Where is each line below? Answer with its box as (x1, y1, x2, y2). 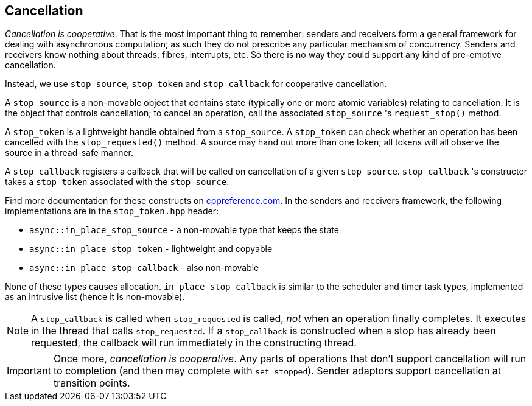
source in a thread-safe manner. (5, 147, 134, 158)
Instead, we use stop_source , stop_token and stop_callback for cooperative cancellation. (5, 79, 387, 89)
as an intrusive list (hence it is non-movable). (5, 292, 185, 303)
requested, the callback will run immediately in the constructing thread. (31, 337, 357, 349)
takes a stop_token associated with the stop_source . (5, 177, 229, 187)
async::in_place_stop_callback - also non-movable (29, 262, 259, 273)
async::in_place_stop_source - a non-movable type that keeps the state (29, 225, 339, 236)
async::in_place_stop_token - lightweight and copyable (29, 243, 273, 254)
